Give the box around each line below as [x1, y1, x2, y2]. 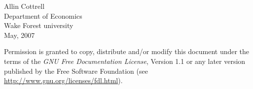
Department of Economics [4, 10, 82, 21]
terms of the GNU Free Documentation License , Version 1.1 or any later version [4, 56, 246, 66]
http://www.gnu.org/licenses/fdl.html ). [4, 75, 123, 86]
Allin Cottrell [4, 1, 45, 11]
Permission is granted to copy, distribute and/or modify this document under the [4, 46, 250, 57]
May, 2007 [4, 30, 35, 40]
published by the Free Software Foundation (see [4, 65, 148, 76]
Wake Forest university [4, 20, 73, 30]
